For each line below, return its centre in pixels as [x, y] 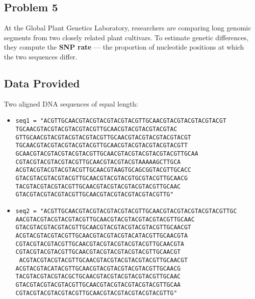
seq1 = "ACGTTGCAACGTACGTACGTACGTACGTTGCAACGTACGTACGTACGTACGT [121, 121]
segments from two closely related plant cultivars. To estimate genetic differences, [126, 37]
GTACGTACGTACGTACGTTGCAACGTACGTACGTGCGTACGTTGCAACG [102, 178]
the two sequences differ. [41, 56]
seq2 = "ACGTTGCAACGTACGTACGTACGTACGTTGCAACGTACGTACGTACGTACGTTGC [126, 211]
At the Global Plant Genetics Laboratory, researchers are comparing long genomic [127, 28]
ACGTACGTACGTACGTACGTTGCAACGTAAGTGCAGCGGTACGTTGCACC [103, 170]
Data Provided [42, 83]
